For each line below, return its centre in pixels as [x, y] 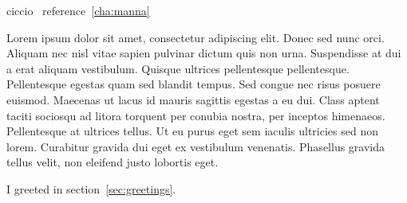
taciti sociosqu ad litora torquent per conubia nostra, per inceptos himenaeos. [196, 115]
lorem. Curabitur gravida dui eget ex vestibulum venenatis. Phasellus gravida [196, 146]
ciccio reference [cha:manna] [78, 10]
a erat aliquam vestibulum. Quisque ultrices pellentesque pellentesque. [178, 68]
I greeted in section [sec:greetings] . [91, 188]
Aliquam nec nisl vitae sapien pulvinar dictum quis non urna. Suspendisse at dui [204, 53]
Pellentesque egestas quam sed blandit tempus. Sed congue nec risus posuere [194, 84]
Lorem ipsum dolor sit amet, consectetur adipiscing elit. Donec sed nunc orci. [196, 37]
